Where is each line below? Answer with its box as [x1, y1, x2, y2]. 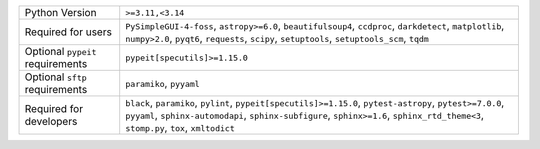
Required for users [24, 25, 112, 39]
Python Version [24, 6, 97, 19]
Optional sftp [24, 70, 87, 84]
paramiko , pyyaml [125, 76, 200, 90]
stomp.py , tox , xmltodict [125, 121, 235, 134]
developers [24, 115, 78, 128]
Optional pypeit [24, 45, 97, 58]
